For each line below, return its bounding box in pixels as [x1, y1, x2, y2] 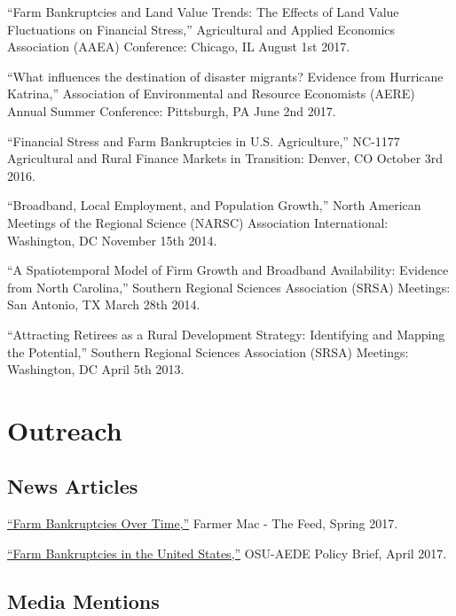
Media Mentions [7, 587, 160, 614]
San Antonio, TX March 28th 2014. [7, 295, 200, 314]
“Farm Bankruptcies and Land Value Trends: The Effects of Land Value [7, 3, 399, 20]
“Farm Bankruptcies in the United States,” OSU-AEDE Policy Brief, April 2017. [7, 543, 447, 562]
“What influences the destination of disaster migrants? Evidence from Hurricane [7, 66, 444, 85]
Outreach [7, 411, 122, 448]
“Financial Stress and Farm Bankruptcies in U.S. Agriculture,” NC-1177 [7, 131, 400, 150]
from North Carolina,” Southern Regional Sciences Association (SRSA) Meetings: [7, 277, 451, 296]
